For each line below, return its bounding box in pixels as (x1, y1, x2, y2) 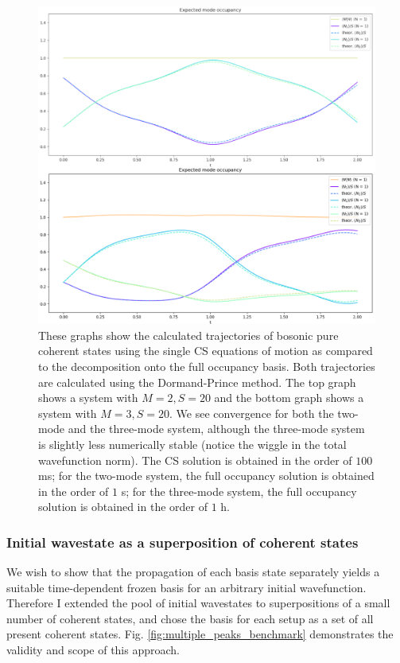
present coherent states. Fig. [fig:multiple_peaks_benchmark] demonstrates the (6, 626, 394, 642)
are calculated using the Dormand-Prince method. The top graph (38, 373, 356, 390)
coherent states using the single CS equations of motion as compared (38, 342, 373, 359)
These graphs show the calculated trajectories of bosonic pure (38, 326, 339, 343)
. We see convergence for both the (169, 404, 334, 421)
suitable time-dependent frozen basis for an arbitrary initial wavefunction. (6, 579, 367, 595)
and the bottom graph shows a (214, 389, 364, 406)
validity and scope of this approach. (6, 642, 180, 658)
